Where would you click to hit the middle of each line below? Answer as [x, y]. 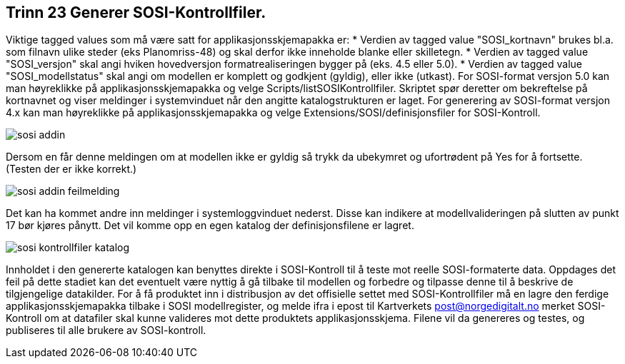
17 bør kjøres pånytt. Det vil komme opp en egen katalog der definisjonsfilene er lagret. [210, 226]
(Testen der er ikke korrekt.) [71, 169]
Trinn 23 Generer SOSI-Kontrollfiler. [136, 12]
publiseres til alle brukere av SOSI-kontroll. [106, 330]
